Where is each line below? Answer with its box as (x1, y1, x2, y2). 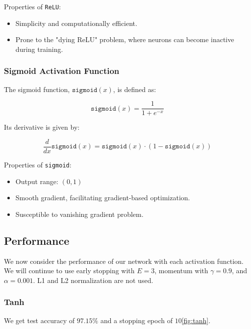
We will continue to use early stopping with (4, 265, 135, 276)
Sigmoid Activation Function (4, 65, 120, 77)
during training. (15, 44, 63, 54)
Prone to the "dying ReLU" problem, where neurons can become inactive (15, 34, 234, 45)
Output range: (15, 176, 58, 186)
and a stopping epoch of (100, 315, 173, 325)
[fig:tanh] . (181, 315, 211, 325)
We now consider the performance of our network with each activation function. (4, 256, 244, 266)
